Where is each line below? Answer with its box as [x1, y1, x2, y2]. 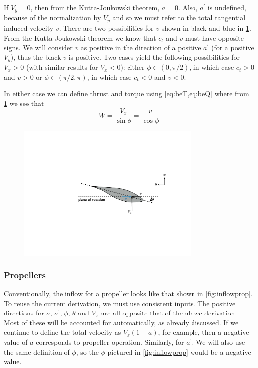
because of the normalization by [4, 12, 101, 23]
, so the [76, 346, 99, 357]
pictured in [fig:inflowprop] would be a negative [107, 346, 251, 357]
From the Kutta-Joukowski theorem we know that [4, 32, 156, 43]
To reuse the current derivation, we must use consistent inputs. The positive [4, 298, 236, 308]
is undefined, [207, 2, 246, 12]
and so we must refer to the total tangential [112, 12, 246, 23]
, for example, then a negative [158, 327, 249, 337]
